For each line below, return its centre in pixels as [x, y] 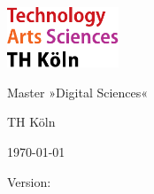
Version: [29, 181]
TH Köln [31, 122]
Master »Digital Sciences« [78, 92]
